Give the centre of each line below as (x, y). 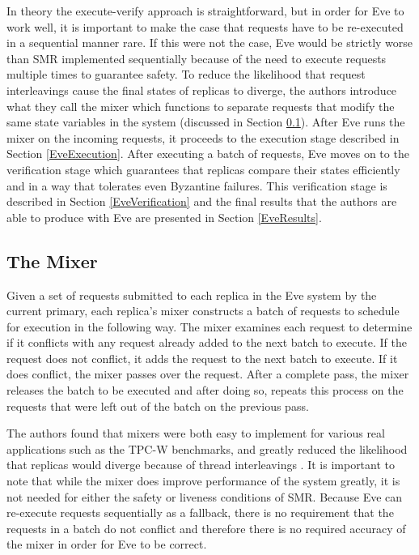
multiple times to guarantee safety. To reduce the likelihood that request (186, 74)
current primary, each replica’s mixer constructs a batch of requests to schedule (203, 311)
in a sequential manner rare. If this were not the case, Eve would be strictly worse (210, 43)
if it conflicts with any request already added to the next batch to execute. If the (207, 342)
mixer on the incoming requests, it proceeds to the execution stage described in (203, 137)
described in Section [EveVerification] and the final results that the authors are (202, 201)
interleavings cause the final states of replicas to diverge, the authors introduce (202, 90)
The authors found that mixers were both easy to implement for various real (196, 433)
